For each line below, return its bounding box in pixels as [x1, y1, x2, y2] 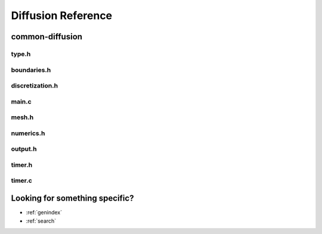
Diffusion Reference [11, 9, 113, 22]
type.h [11, 49, 31, 58]
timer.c [11, 176, 32, 185]
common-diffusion [11, 32, 83, 42]
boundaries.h [11, 65, 51, 74]
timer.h [11, 161, 33, 169]
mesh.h [11, 113, 34, 121]
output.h [11, 145, 37, 153]
